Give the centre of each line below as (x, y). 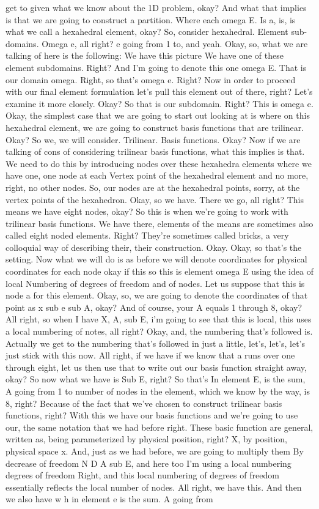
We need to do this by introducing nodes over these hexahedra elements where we (159, 163)
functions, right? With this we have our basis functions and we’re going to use (152, 415)
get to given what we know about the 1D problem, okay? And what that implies (156, 7)
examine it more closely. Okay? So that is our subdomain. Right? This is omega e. (159, 103)
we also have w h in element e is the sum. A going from (109, 499)
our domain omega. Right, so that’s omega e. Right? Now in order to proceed (151, 79)
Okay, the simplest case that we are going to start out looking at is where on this (158, 115)
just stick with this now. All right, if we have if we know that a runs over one (150, 355)
